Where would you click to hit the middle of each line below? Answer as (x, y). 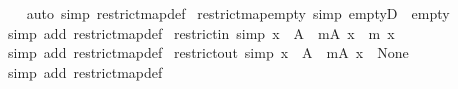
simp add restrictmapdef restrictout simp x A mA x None (208, 52)
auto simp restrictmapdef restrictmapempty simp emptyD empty (238, 13)
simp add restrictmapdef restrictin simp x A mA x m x (201, 32)
